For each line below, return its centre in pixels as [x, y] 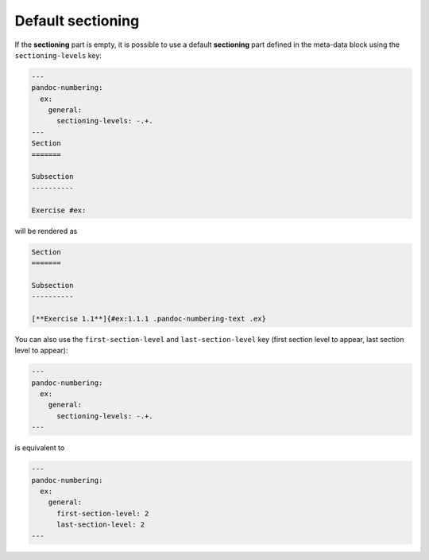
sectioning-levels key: [58, 55]
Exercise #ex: [59, 210]
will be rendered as [46, 231]
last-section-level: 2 [101, 525]
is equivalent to [40, 448]
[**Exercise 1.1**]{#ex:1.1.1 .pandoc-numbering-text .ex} [149, 319]
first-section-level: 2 [103, 513]
